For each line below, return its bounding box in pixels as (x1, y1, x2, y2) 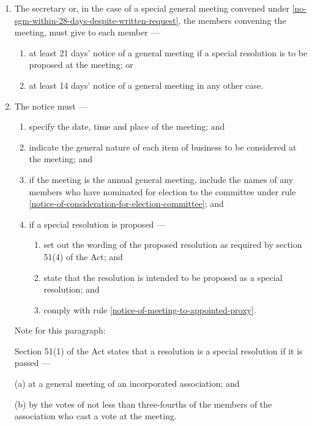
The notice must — (14, 99, 87, 112)
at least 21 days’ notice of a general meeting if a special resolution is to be (29, 46, 308, 59)
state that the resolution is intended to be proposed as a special (43, 271, 283, 283)
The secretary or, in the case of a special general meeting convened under (14, 2, 289, 14)
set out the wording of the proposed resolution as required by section (43, 238, 302, 251)
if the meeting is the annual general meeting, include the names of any (29, 173, 294, 185)
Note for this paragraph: (14, 324, 106, 337)
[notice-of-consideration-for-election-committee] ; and (29, 197, 224, 210)
